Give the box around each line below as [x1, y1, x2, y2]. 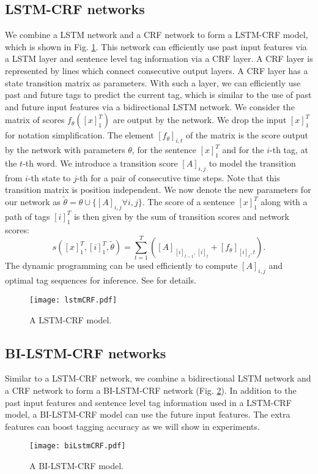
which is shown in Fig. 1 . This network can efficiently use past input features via [5, 40, 307, 53]
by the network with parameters [5, 143, 125, 156]
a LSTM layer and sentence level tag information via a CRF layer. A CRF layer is [5, 52, 313, 65]
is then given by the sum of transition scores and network [73, 209, 289, 222]
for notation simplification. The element [5, 129, 154, 141]
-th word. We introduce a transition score [23, 156, 178, 169]
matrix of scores [5, 113, 65, 126]
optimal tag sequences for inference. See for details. [5, 274, 197, 287]
